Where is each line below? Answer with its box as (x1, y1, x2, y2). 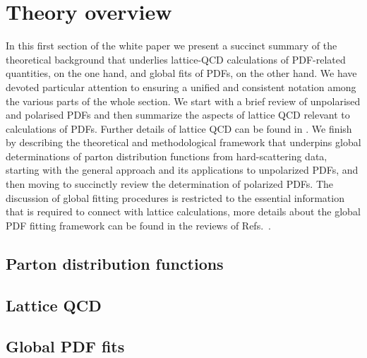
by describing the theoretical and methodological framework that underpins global (6, 135, 361, 150)
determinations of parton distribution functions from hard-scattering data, (6, 148, 327, 163)
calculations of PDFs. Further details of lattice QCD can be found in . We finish (6, 121, 352, 136)
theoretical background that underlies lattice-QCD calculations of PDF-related (6, 52, 346, 66)
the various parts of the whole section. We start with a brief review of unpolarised (6, 93, 361, 108)
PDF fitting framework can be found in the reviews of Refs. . (6, 217, 271, 232)
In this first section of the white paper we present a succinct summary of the (6, 38, 337, 53)
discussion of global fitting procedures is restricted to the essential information (6, 190, 344, 205)
